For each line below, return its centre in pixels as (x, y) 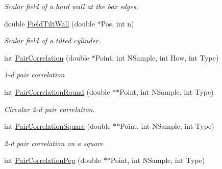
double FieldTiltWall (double (50, 23)
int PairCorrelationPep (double (53, 160)
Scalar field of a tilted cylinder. (52, 40)
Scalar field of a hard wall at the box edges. (71, 6)
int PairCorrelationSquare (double (57, 126)
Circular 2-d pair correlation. (50, 109)
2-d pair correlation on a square (54, 143)
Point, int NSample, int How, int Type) (157, 57)
